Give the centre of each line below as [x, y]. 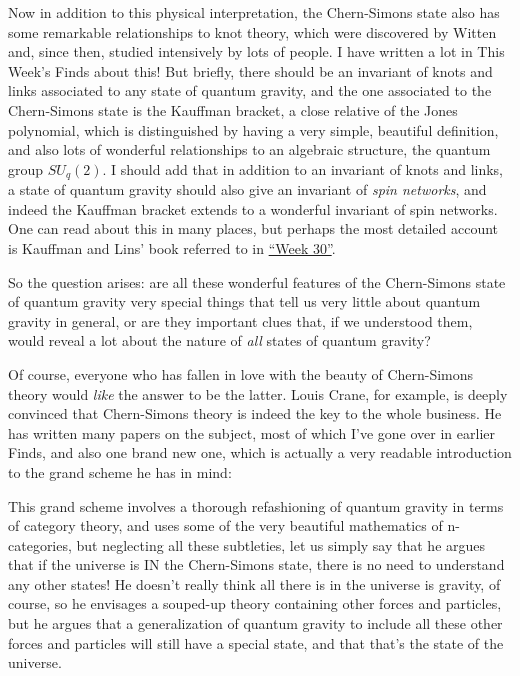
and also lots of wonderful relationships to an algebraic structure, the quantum [249, 149]
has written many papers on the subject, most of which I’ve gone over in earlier [251, 432]
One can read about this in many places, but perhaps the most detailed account [253, 228]
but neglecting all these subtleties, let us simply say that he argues [281, 544]
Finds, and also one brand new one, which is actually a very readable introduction [260, 452]
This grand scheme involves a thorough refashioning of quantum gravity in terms [256, 505]
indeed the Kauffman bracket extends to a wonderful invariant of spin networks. [253, 208]
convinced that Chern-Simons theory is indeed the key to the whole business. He [255, 413]
